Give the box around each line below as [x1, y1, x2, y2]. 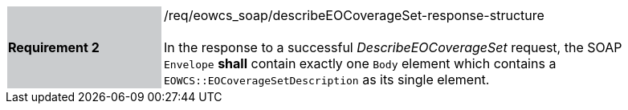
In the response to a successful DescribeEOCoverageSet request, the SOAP [164, 39, 622, 55]
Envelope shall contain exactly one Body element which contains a [164, 55, 557, 71]
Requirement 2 [8, 39, 100, 55]
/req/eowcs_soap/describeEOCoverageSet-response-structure [164, 7, 544, 23]
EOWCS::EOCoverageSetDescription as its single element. [164, 71, 490, 88]
